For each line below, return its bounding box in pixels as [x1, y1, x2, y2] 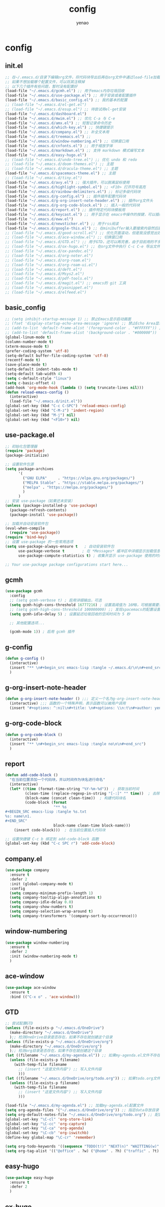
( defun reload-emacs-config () [5, 390, 69, 395]
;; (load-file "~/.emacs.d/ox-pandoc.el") [5, 249, 93, 254]
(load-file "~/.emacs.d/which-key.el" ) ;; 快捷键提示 [5, 125, 114, 130]
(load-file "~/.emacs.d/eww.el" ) [5, 217, 74, 222]
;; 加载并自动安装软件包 [5, 521, 49, 526]
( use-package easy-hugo [5, 1175, 54, 1180]
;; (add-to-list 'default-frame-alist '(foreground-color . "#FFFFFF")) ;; [5, 326, 164, 331]
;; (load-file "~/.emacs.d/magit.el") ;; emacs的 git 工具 [5, 281, 126, 286]
